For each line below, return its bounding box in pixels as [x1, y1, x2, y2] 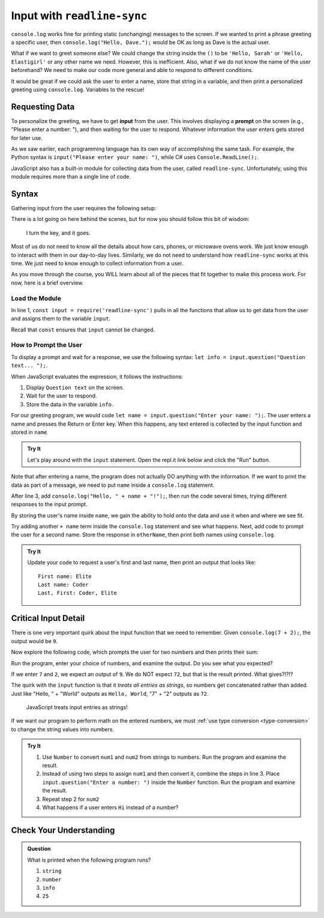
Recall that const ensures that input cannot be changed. [11, 326, 155, 333]
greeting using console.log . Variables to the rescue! [11, 86, 145, 93]
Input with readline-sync [11, 9, 148, 22]
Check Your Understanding [11, 825, 115, 835]
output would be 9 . [11, 637, 58, 645]
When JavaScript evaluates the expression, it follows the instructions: [11, 373, 183, 380]
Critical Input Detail [11, 613, 85, 624]
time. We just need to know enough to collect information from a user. [11, 260, 184, 267]
